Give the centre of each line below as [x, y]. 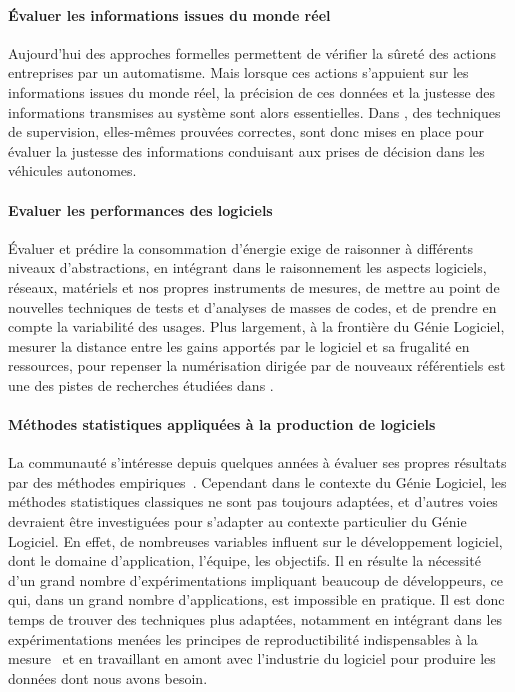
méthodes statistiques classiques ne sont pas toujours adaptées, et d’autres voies [253, 501]
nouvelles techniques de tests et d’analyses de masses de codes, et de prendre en [252, 306]
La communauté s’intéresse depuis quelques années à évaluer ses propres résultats [257, 462]
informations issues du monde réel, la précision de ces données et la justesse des [252, 91]
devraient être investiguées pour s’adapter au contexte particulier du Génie [237, 521]
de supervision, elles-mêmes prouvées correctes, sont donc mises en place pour [246, 131]
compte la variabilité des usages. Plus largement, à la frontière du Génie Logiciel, [256, 326]
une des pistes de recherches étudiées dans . [141, 384]
